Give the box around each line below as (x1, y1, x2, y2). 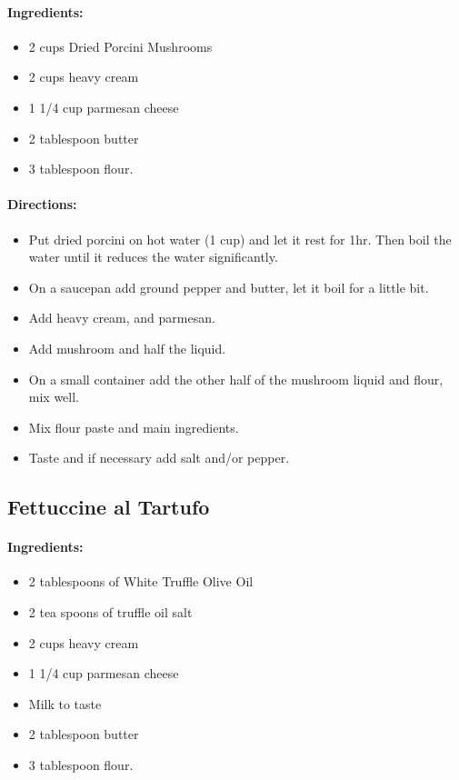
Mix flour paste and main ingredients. (28, 417, 239, 436)
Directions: (7, 195, 77, 214)
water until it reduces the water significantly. (28, 247, 278, 266)
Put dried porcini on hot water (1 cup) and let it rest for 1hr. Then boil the (28, 229, 452, 248)
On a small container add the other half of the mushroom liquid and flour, (28, 369, 444, 388)
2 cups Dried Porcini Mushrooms (28, 36, 213, 55)
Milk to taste (28, 694, 102, 713)
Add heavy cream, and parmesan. (28, 308, 215, 327)
